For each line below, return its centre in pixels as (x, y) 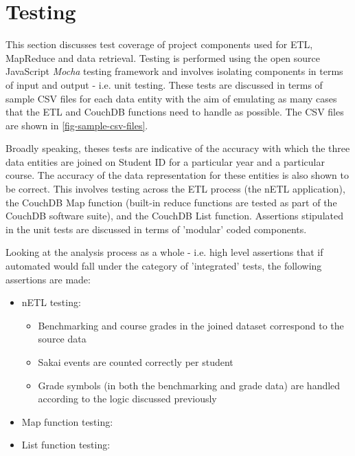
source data (62, 339)
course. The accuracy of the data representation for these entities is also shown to (177, 175)
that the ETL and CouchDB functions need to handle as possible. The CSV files (175, 112)
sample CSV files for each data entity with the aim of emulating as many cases (171, 98)
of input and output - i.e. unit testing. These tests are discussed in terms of (164, 84)
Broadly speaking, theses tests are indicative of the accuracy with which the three (178, 148)
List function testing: (66, 445)
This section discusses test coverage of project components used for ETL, (159, 44)
